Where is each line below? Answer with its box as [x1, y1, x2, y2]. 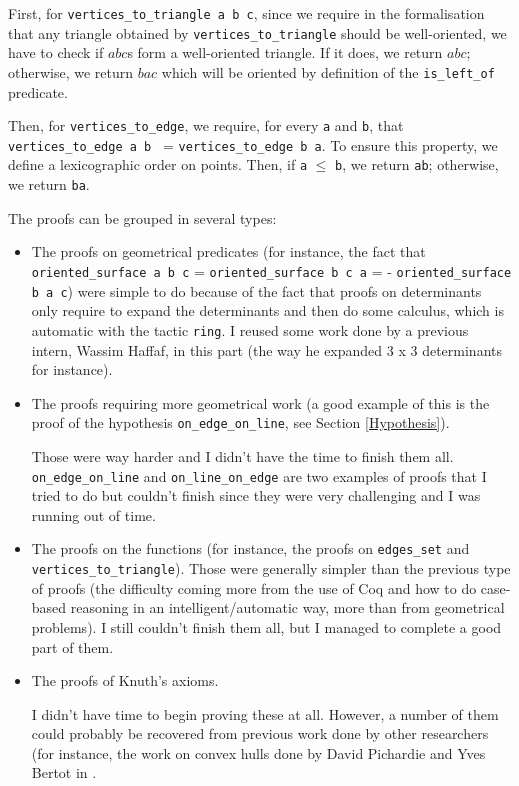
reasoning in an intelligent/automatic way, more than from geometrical [70, 597, 505, 618]
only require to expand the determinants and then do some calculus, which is [31, 300, 504, 321]
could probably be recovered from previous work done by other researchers [31, 723, 489, 744]
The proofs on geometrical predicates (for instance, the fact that [31, 241, 426, 262]
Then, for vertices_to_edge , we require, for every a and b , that [8, 115, 404, 136]
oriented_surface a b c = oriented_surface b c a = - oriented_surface [31, 260, 512, 281]
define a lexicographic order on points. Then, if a [8, 154, 308, 175]
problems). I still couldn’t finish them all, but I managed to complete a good [31, 616, 502, 637]
